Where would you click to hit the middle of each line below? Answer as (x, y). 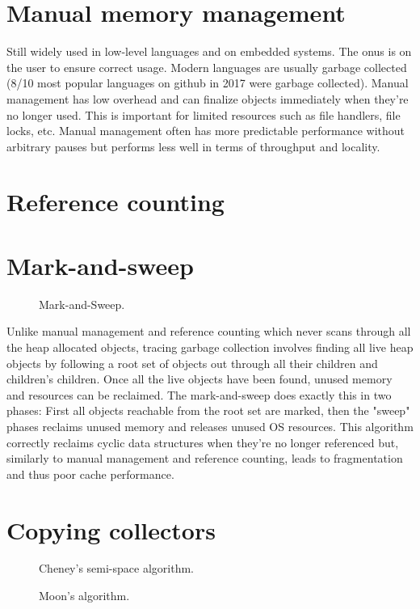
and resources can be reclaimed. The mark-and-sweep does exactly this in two (199, 394)
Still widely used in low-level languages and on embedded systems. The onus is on (209, 51)
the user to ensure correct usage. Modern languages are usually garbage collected (207, 67)
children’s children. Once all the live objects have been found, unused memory (199, 379)
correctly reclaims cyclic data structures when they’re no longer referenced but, (203, 442)
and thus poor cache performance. (90, 474)
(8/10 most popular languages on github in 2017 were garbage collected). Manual (208, 83)
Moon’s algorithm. (84, 596)
